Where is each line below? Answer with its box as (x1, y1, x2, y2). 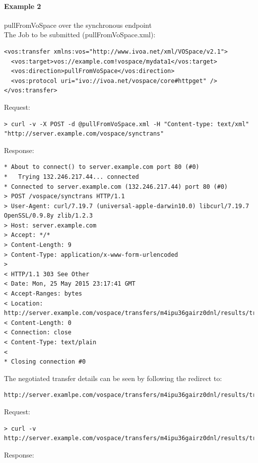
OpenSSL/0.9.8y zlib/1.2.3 (4, 212, 93, 220)
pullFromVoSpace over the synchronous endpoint (4, 19, 152, 30)
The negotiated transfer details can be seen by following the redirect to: (4, 373, 222, 383)
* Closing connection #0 (4, 358, 86, 366)
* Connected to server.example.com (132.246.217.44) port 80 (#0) (4, 183, 228, 190)
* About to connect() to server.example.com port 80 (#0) (4, 163, 199, 171)
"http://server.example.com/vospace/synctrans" (4, 130, 164, 138)
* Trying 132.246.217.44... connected (4, 173, 139, 180)
